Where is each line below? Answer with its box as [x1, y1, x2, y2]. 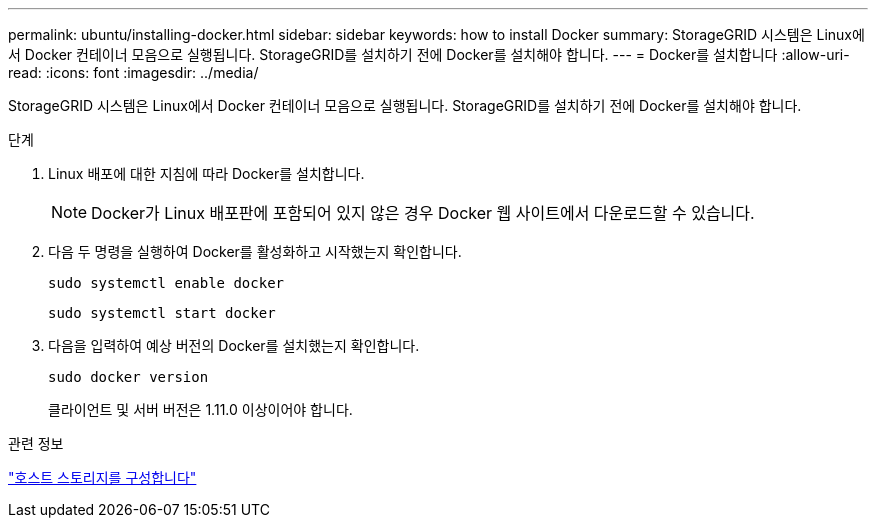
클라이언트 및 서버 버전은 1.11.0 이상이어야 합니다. [48, 401, 353, 418]
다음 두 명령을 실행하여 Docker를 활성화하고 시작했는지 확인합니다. [48, 243, 462, 260]
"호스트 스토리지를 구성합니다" [8, 469, 197, 486]
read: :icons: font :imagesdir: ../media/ [8, 64, 259, 81]
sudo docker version [48, 369, 209, 385]
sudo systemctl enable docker [48, 275, 285, 291]
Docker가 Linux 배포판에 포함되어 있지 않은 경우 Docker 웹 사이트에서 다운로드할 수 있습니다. [91, 203, 755, 223]
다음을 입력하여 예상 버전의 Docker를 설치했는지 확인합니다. [48, 337, 420, 354]
